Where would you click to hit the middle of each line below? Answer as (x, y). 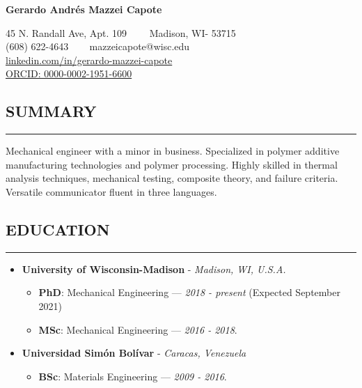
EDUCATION (58, 229)
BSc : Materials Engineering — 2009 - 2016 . (133, 376)
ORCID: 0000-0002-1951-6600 (69, 73)
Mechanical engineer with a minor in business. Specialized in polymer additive (173, 151)
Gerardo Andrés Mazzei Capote (84, 9)
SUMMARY (51, 111)
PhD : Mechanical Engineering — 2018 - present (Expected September (189, 292)
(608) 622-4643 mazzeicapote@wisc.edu (98, 46)
